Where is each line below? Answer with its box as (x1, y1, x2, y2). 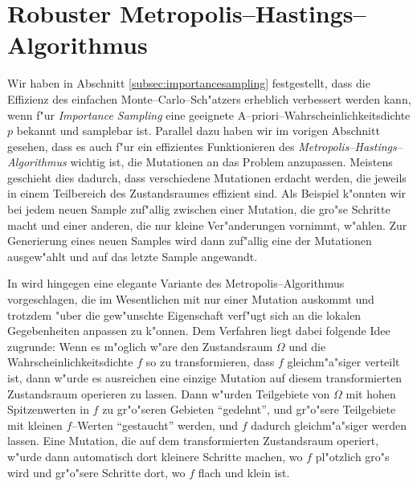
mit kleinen (7, 416, 63, 433)
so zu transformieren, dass (145, 353, 275, 370)
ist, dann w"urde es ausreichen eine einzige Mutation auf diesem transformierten (7, 370, 403, 386)
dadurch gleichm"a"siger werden (251, 416, 407, 433)
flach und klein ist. (198, 464, 290, 480)
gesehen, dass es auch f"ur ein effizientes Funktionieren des (7, 137, 295, 154)
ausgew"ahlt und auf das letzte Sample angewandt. (7, 247, 258, 264)
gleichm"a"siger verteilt (287, 353, 400, 370)
